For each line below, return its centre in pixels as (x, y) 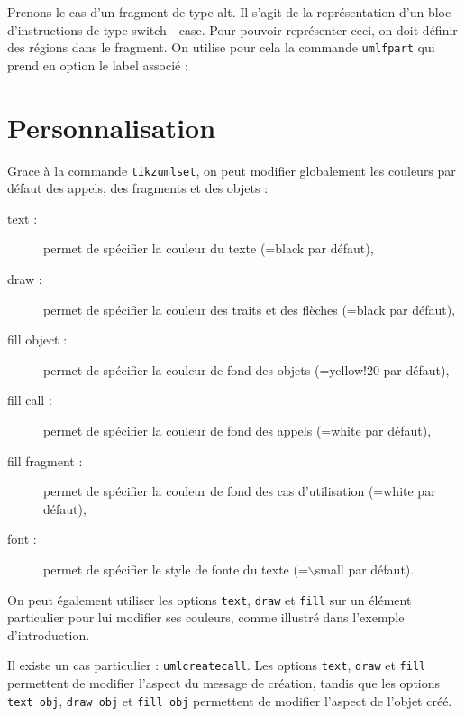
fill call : (30, 400)
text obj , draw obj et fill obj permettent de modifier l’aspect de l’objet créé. (230, 700)
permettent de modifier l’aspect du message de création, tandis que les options (224, 683)
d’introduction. (49, 634)
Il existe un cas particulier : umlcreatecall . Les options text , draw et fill (217, 665)
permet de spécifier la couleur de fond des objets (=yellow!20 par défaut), (246, 369)
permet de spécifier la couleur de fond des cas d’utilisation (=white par (240, 491)
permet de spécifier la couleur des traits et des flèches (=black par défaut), (250, 309)
